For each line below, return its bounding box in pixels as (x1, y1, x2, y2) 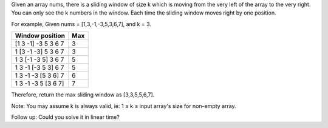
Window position (15, 32, 65, 40)
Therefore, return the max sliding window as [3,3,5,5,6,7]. (11, 91, 155, 98)
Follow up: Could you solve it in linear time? (11, 113, 120, 121)
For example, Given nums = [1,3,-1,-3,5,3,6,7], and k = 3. (11, 20, 152, 27)
